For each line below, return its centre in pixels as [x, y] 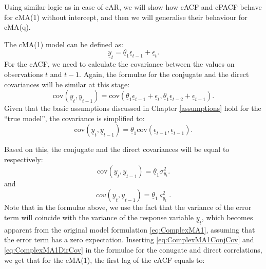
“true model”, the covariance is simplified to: [74, 118]
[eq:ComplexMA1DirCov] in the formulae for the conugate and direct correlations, [133, 249]
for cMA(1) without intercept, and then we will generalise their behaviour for [126, 17]
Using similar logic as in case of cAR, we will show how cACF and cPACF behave [133, 7]
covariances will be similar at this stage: [67, 84]
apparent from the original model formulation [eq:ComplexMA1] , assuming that [130, 229]
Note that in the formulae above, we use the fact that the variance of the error [128, 207]
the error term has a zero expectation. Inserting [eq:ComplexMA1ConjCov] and [129, 239]
